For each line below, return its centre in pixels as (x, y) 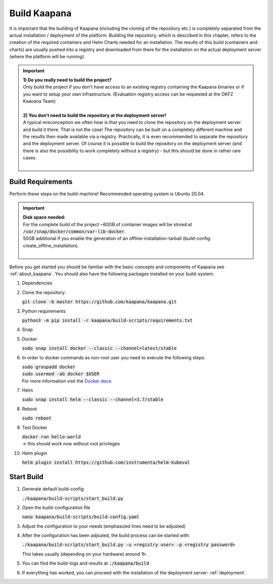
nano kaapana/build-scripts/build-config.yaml (81, 517)
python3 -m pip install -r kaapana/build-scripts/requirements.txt (107, 320)
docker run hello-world (51, 437)
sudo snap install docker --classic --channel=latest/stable (99, 348)
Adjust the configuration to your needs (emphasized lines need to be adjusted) (104, 526)
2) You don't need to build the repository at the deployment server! (95, 115)
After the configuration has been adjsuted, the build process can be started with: (106, 535)
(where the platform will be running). (47, 57)
